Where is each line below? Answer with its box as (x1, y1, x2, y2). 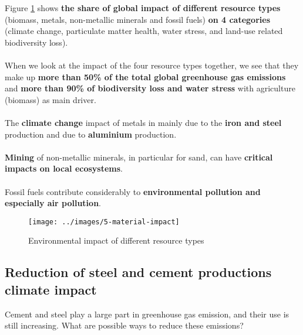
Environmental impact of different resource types (28, 234, 204, 247)
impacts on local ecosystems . (5, 162, 123, 175)
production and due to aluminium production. (5, 128, 177, 140)
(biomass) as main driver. (5, 93, 96, 105)
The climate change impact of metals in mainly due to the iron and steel (5, 116, 282, 128)
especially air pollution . (5, 197, 101, 209)
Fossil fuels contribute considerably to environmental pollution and (5, 185, 261, 197)
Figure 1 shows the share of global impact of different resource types (5, 2, 281, 13)
